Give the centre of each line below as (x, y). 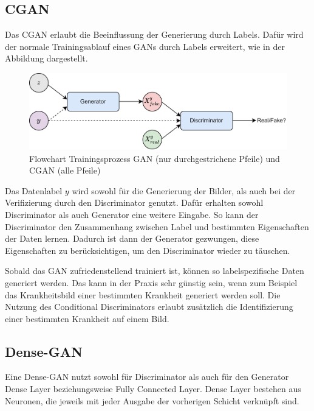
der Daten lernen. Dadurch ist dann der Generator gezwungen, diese (132, 238)
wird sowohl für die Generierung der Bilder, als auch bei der (184, 190)
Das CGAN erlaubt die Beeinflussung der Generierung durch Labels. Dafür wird (154, 34)
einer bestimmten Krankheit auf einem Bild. (87, 318)
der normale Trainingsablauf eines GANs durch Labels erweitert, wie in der (145, 46)
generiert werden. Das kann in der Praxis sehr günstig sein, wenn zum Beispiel (151, 282)
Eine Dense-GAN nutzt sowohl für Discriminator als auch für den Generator (147, 377)
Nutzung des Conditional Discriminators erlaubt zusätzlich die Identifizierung (149, 307)
